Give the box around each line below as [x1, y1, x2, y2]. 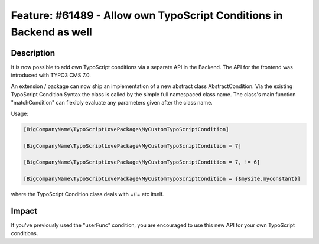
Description [11, 48, 56, 58]
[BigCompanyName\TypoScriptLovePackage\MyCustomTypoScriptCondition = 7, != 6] [23, 159, 261, 165]
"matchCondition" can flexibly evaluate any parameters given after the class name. [11, 99, 213, 106]
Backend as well [11, 25, 93, 38]
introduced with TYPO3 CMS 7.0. [11, 71, 92, 79]
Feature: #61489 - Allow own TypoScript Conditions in [11, 9, 283, 22]
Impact [11, 206, 38, 216]
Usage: [11, 110, 29, 117]
